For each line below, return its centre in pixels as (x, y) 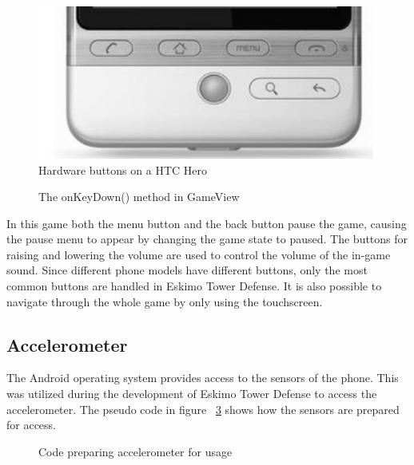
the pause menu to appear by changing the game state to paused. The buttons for (207, 239)
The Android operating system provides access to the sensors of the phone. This (203, 378)
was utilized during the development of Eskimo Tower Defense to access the (192, 394)
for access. (32, 425)
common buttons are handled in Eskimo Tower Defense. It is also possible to (194, 286)
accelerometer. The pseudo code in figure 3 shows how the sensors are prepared (203, 409)
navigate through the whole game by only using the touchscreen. (165, 301)
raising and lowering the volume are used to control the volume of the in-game (199, 254)
